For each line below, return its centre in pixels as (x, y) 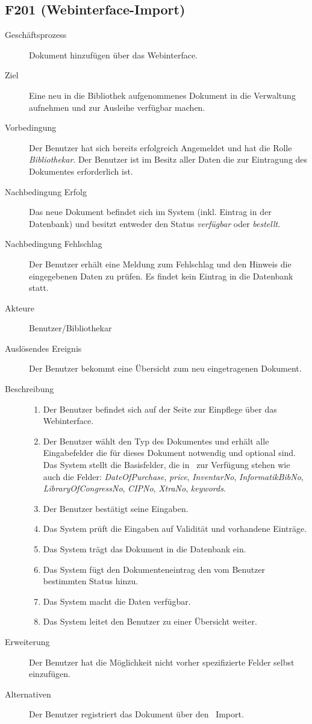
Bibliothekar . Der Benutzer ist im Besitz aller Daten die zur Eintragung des (168, 159)
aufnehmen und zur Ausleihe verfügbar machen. (117, 107)
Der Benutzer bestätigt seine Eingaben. (116, 508)
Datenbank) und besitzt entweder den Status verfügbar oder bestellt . (155, 223)
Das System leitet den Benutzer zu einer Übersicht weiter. (150, 621)
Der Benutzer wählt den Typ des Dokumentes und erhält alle (156, 441)
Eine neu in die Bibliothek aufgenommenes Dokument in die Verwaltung (162, 95)
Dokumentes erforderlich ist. (81, 171)
